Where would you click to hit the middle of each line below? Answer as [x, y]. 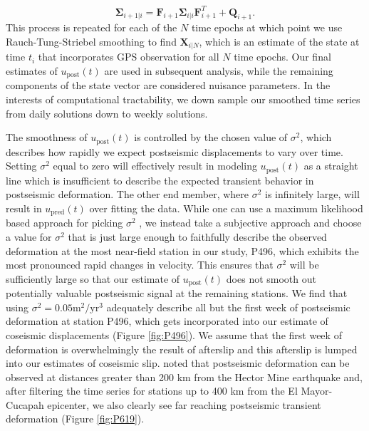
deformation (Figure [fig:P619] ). [75, 419]
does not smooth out [271, 278]
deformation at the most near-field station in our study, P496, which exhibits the [182, 250]
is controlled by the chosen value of [211, 137]
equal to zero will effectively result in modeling [155, 166]
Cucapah [25, 404]
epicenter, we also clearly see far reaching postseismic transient [184, 404]
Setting [21, 166]
